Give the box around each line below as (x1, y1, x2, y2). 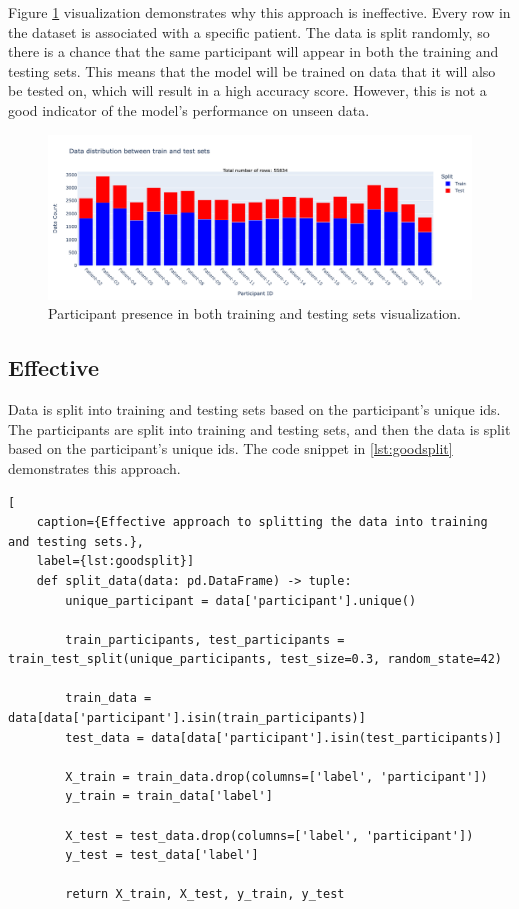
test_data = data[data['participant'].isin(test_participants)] (65, 730, 502, 745)
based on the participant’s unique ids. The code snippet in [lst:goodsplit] (8, 438, 453, 459)
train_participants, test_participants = (65, 632, 345, 647)
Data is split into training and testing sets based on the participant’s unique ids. (8, 399, 501, 420)
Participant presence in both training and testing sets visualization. (48, 303, 461, 324)
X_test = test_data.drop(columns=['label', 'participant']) (65, 828, 474, 843)
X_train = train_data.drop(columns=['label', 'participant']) (65, 769, 488, 784)
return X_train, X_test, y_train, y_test (65, 887, 345, 902)
